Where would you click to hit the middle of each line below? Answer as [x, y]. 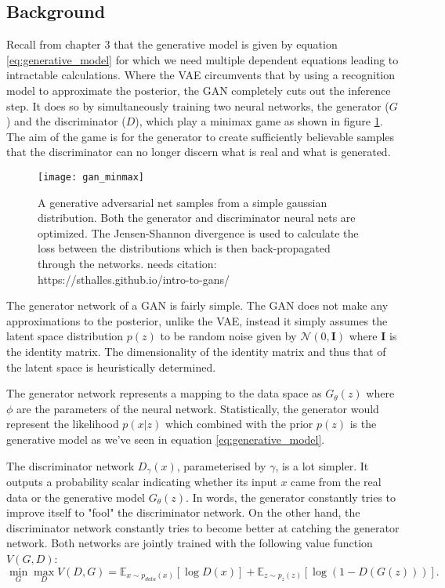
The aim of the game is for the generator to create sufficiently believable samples [201, 136]
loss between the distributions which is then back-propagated [184, 248]
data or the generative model [76, 497]
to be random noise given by [228, 336]
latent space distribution [65, 336]
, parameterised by [221, 465]
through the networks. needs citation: [127, 263]
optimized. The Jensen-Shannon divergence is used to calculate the [198, 232]
